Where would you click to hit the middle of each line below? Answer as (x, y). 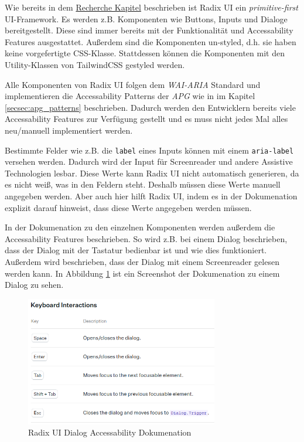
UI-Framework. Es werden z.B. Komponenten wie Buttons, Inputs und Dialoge (146, 18)
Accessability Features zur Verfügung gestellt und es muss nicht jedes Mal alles (146, 119)
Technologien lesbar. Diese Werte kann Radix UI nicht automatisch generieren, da (152, 173)
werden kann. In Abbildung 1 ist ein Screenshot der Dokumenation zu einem (142, 273)
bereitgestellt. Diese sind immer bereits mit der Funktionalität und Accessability (149, 30)
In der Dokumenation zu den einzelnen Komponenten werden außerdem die (140, 227)
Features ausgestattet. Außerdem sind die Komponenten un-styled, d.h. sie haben (151, 41)
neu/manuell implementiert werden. (69, 130)
